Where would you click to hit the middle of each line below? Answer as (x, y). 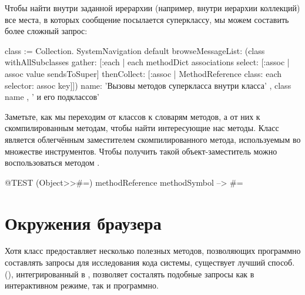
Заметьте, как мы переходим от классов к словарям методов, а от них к (133, 116)
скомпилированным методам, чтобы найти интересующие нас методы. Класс (142, 128)
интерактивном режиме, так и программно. (82, 285)
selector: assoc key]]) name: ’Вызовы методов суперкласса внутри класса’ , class (148, 85)
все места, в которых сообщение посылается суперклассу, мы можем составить (147, 19)
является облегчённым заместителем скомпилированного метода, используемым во (153, 139)
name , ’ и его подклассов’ (52, 97)
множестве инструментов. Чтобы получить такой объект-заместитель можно (141, 151)
